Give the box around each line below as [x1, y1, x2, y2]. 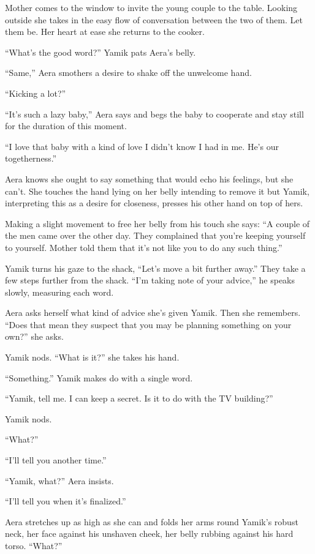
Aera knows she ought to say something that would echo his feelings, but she [5, 172, 294, 185]
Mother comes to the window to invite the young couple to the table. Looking [5, 1, 298, 13]
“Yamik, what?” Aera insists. [5, 474, 114, 487]
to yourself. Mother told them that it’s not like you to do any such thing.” [5, 241, 283, 253]
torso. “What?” [5, 539, 63, 552]
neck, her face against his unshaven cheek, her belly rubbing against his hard [5, 527, 294, 540]
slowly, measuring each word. [5, 285, 114, 298]
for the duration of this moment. [5, 119, 127, 132]
